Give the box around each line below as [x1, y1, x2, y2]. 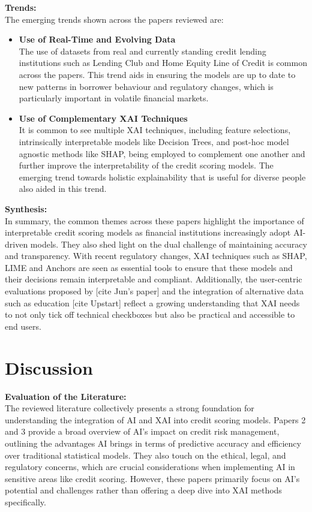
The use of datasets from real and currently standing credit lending [19, 44, 266, 57]
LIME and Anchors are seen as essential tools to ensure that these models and [5, 261, 293, 273]
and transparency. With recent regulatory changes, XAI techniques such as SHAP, [5, 249, 307, 262]
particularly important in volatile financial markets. [19, 92, 209, 104]
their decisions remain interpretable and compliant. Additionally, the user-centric [5, 273, 302, 285]
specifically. [5, 495, 46, 508]
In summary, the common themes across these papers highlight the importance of [5, 214, 304, 227]
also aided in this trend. [19, 182, 107, 195]
